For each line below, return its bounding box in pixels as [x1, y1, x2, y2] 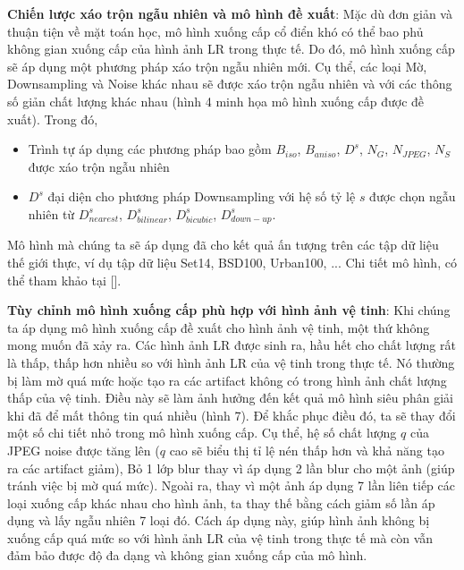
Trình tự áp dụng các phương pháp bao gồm [28, 140, 272, 158]
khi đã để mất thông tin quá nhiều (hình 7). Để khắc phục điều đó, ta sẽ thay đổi [7, 405, 456, 424]
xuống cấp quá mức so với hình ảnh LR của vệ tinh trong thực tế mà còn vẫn [7, 528, 434, 547]
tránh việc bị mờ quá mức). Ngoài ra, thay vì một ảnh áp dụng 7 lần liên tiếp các [7, 476, 455, 495]
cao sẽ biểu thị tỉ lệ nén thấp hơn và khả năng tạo [169, 440, 444, 459]
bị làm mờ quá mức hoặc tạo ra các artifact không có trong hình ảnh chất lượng [7, 370, 447, 389]
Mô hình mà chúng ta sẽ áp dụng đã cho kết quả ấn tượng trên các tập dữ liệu [7, 235, 439, 254]
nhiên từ [28, 204, 75, 223]
